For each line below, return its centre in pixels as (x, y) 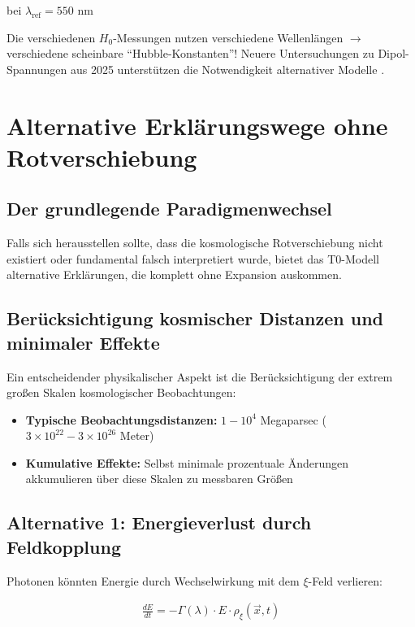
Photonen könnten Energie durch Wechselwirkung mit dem (153, 580)
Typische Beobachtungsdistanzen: (121, 419)
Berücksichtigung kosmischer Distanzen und (195, 318)
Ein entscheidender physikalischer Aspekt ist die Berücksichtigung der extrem (200, 376)
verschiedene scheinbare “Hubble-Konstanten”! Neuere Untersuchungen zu (190, 53)
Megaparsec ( (293, 419)
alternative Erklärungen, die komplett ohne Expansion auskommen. (174, 274)
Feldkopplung (64, 546)
